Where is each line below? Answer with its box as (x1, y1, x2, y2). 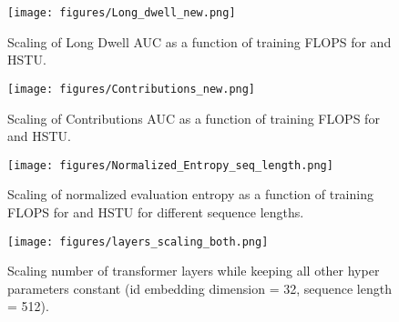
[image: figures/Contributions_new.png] (7, 82, 256, 96)
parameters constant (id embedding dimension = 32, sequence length (7, 278, 392, 297)
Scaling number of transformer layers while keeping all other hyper (7, 261, 380, 280)
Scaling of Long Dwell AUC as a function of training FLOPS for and (7, 32, 392, 51)
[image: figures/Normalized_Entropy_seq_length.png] (7, 158, 333, 172)
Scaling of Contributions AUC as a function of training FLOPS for (7, 108, 380, 127)
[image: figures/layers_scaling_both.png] (7, 235, 269, 248)
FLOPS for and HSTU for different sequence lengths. (7, 202, 304, 221)
